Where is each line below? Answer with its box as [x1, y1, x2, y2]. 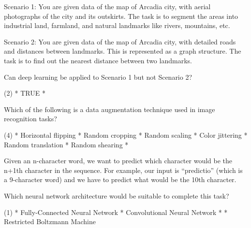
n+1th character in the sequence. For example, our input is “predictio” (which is [4, 165, 243, 175]
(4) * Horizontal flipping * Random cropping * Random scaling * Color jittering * [4, 129, 248, 140]
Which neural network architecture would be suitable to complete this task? [4, 190, 229, 200]
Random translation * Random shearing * [4, 139, 129, 149]
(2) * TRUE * [4, 88, 45, 98]
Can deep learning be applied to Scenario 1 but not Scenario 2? [4, 71, 192, 82]
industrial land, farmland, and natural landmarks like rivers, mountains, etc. [4, 20, 230, 30]
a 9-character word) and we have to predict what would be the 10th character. [4, 174, 236, 185]
